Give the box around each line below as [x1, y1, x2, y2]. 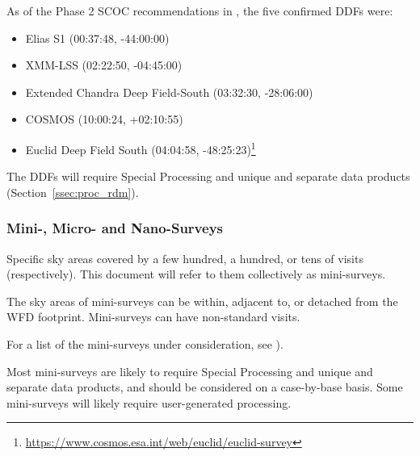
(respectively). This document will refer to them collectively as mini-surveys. [6, 266, 386, 282]
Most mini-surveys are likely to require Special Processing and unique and [6, 362, 373, 379]
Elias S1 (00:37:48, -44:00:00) [25, 29, 170, 46]
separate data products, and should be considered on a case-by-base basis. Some [6, 379, 403, 395]
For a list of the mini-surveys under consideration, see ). [6, 336, 283, 352]
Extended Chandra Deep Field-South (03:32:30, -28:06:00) [25, 83, 313, 100]
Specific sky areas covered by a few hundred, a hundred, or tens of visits [6, 249, 363, 266]
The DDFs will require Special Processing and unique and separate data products [6, 168, 410, 185]
